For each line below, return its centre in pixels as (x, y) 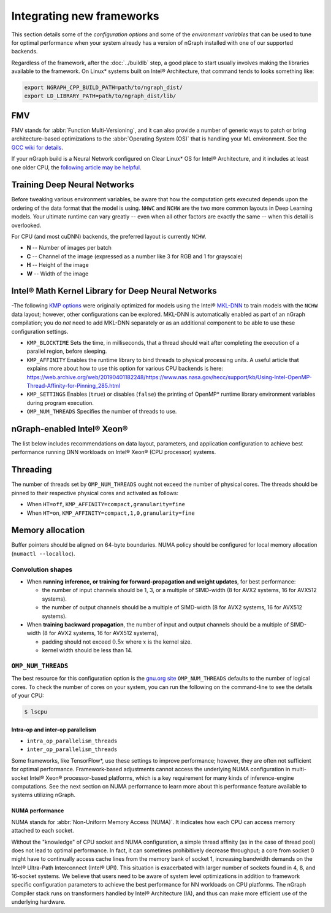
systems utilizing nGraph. (44, 795)
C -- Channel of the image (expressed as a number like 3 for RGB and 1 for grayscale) (135, 256)
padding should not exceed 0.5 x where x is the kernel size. (117, 642)
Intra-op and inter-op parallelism (54, 730)
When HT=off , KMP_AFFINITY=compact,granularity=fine (106, 504)
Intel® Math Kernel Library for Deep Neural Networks (114, 291)
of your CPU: (28, 696)
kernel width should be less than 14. (87, 650)
